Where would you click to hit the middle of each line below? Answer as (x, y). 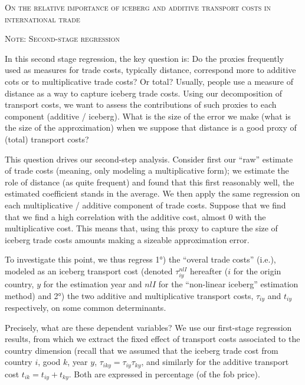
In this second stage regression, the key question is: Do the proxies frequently (145, 58)
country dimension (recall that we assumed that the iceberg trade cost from (142, 350)
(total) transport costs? (47, 139)
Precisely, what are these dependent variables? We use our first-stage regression (148, 327)
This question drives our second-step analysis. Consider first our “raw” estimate (149, 159)
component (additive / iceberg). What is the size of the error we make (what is (148, 116)
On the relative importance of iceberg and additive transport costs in (138, 7)
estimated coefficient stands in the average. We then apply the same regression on (152, 193)
